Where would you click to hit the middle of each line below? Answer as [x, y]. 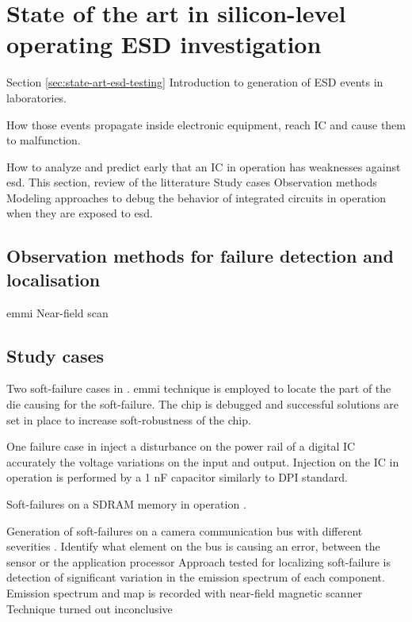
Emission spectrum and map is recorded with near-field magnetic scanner [185, 592]
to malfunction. [44, 140]
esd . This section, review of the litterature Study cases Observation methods [192, 182]
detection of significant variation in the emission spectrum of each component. [196, 577]
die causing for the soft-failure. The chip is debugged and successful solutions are [203, 404]
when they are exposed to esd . [80, 213]
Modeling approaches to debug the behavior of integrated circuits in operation [196, 197]
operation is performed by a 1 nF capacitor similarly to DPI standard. [177, 477]
